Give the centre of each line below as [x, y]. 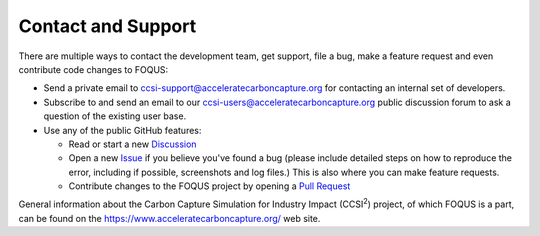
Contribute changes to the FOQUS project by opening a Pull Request [209, 186]
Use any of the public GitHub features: [122, 130]
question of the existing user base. [115, 116]
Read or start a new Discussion [132, 144]
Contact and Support [107, 26]
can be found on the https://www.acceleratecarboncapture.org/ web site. [169, 218]
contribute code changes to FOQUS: [93, 69]
